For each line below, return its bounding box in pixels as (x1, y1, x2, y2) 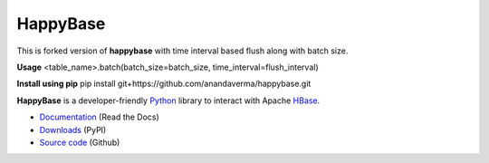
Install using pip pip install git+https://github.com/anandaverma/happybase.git (16, 78, 312, 90)
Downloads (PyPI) (39, 124, 107, 135)
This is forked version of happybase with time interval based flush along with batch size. (16, 45, 349, 56)
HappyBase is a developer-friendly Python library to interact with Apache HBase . (16, 95, 321, 106)
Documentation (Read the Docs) (39, 111, 160, 122)
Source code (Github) (39, 137, 120, 148)
